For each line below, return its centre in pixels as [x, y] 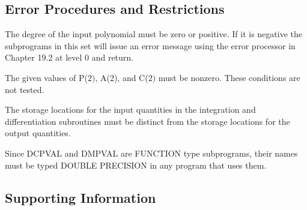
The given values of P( [46, 77]
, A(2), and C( [122, 77]
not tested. [25, 89]
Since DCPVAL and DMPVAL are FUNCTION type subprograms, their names [151, 153]
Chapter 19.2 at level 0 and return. [69, 57]
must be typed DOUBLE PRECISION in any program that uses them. [136, 165]
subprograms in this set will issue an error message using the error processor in [150, 45]
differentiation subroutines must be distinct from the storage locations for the [147, 121]
